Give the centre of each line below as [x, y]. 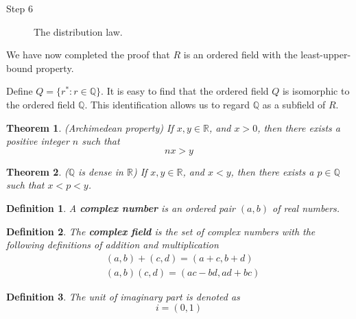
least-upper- [326, 55]
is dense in [101, 171]
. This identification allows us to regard [167, 104]
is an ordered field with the [240, 55]
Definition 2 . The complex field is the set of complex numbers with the [161, 231]
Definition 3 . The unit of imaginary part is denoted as [123, 296]
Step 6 [20, 8]
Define [20, 91]
